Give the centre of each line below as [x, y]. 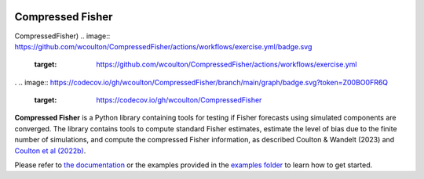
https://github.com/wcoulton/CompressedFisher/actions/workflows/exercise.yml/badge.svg [163, 46]
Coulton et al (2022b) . [50, 150]
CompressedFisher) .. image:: [62, 36]
